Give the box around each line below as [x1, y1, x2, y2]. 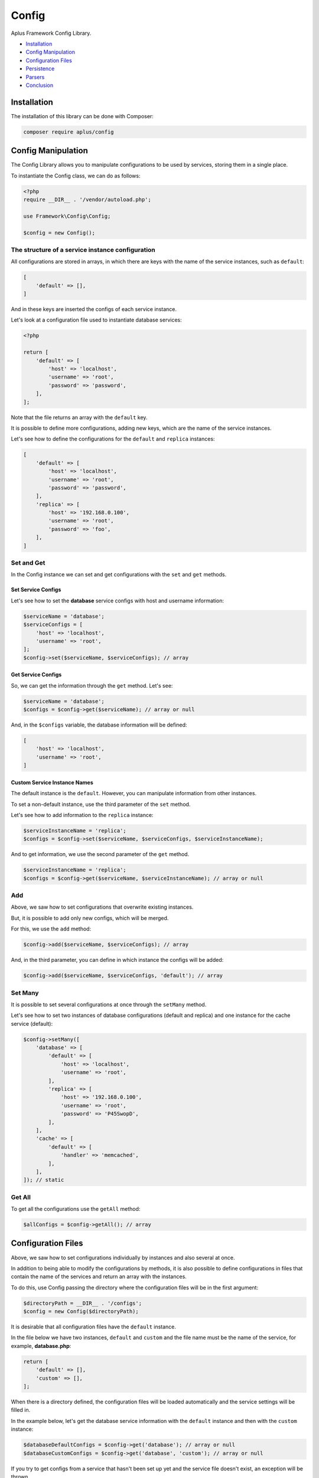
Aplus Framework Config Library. [11, 30, 92, 37]
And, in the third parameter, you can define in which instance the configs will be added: [11, 957, 224, 964]
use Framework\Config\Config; [23, 213, 111, 219]
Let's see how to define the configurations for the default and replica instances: [11, 435, 215, 443]
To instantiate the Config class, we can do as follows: [11, 172, 141, 179]
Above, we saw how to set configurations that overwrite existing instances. [11, 903, 194, 910]
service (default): [11, 1020, 53, 1027]
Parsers [25, 73, 45, 80]
